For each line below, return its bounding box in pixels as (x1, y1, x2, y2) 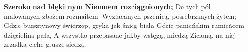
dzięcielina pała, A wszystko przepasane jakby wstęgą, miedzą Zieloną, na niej (4, 29, 236, 39)
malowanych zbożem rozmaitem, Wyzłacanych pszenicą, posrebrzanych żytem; (4, 11, 236, 21)
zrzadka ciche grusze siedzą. (4, 39, 86, 49)
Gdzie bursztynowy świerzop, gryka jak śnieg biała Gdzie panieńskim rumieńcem (4, 20, 244, 30)
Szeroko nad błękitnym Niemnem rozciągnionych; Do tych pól (4, 1, 211, 11)
